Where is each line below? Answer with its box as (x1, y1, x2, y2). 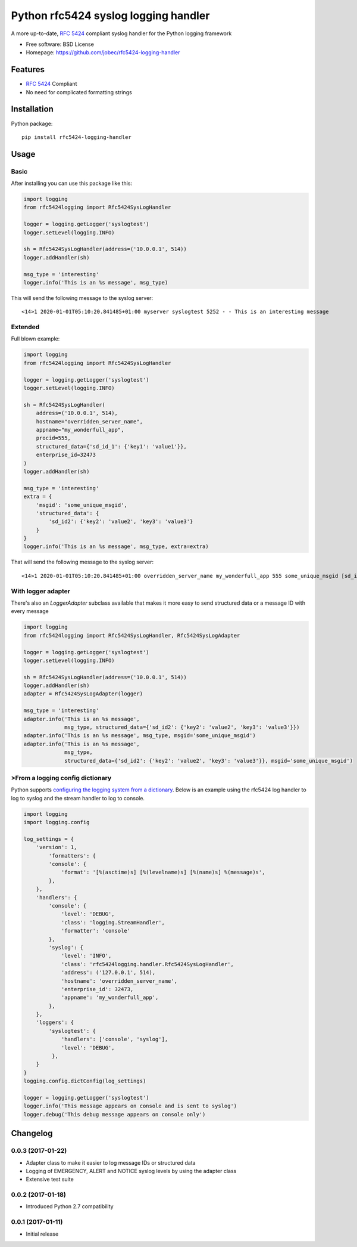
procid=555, (36, 435, 71, 441)
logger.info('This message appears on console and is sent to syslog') (23, 1103, 237, 1109)
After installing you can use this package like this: (11, 180, 133, 187)
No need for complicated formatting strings (26, 88, 132, 95)
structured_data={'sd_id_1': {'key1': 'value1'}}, (36, 443, 187, 450)
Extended (11, 323, 40, 331)
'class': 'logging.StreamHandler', (61, 919, 165, 926)
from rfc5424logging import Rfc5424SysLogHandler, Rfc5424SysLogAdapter (23, 632, 240, 639)
